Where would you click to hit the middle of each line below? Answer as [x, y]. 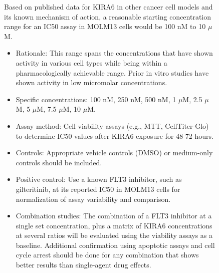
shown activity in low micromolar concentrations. [91, 82]
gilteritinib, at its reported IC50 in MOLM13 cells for [98, 189]
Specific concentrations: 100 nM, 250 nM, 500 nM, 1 [96, 99]
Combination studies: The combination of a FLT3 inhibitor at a [114, 216]
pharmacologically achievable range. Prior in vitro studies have [112, 72]
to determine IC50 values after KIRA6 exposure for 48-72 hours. [115, 135]
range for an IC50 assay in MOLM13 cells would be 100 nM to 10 [105, 26]
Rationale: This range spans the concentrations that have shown [114, 53]
